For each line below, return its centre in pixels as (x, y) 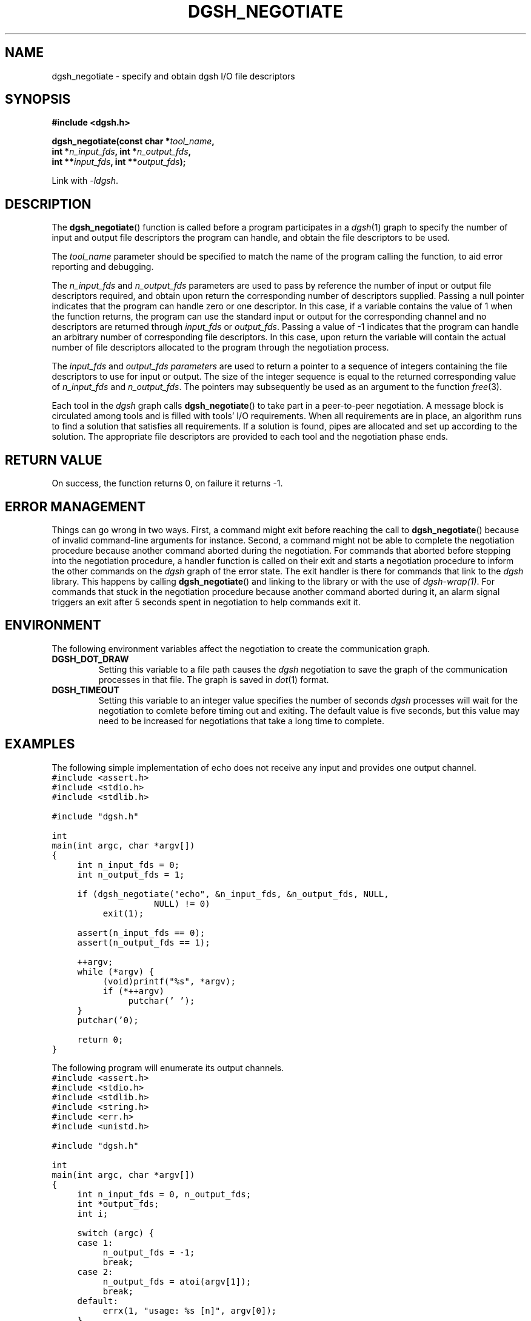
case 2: (95, 1272)
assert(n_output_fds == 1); (144, 942)
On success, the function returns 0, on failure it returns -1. (167, 483)
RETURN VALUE (54, 460)
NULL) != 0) (182, 903)
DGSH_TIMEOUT (85, 690)
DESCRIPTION (48, 204)
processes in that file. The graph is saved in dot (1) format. (214, 679)
